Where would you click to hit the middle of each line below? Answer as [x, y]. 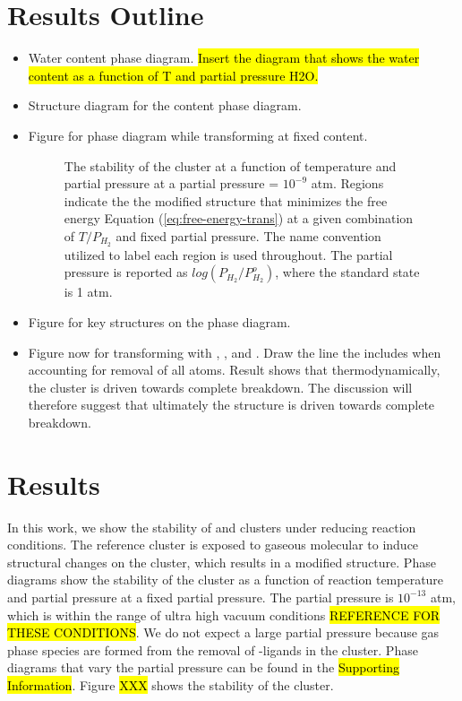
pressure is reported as [126, 272]
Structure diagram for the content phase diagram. [165, 105]
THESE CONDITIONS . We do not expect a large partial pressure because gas [223, 632]
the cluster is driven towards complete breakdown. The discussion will [220, 387]
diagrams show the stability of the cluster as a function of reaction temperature [226, 580]
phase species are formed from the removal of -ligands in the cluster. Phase [213, 649]
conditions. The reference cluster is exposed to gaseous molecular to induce [213, 545]
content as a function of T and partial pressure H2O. [173, 75]
